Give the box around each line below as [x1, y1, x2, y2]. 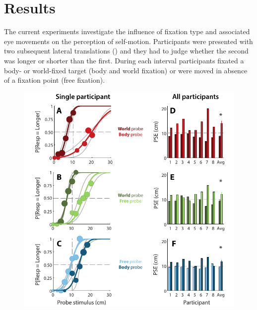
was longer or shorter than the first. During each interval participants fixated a [4, 55, 244, 65]
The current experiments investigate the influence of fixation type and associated [4, 26, 250, 37]
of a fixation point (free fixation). [4, 75, 105, 85]
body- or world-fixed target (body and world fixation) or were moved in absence [4, 65, 248, 75]
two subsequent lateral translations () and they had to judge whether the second [4, 46, 249, 56]
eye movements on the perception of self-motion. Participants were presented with [4, 36, 253, 46]
